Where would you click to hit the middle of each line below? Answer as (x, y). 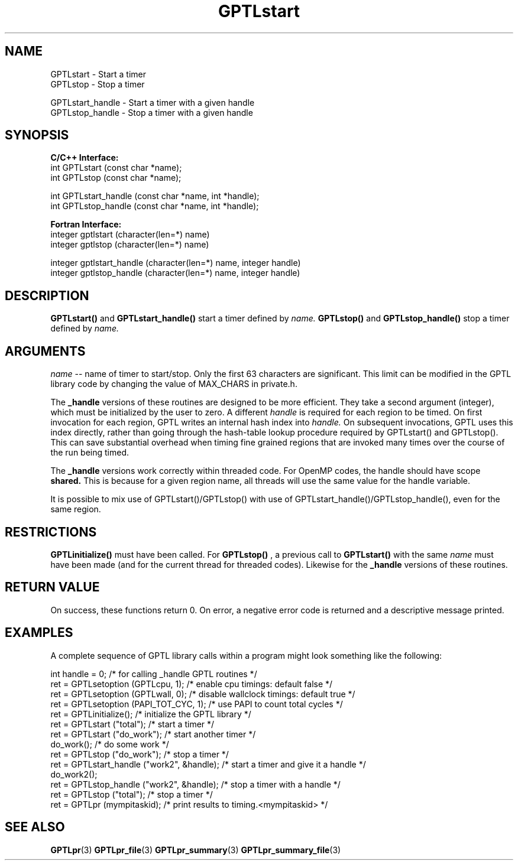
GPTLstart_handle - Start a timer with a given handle (153, 102)
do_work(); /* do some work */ (110, 744)
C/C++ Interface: (85, 158)
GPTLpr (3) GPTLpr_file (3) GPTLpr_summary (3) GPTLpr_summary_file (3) (196, 850)
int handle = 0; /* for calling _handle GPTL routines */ (154, 674)
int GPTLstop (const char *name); (116, 178)
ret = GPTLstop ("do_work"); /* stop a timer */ (140, 754)
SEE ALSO (35, 827)
